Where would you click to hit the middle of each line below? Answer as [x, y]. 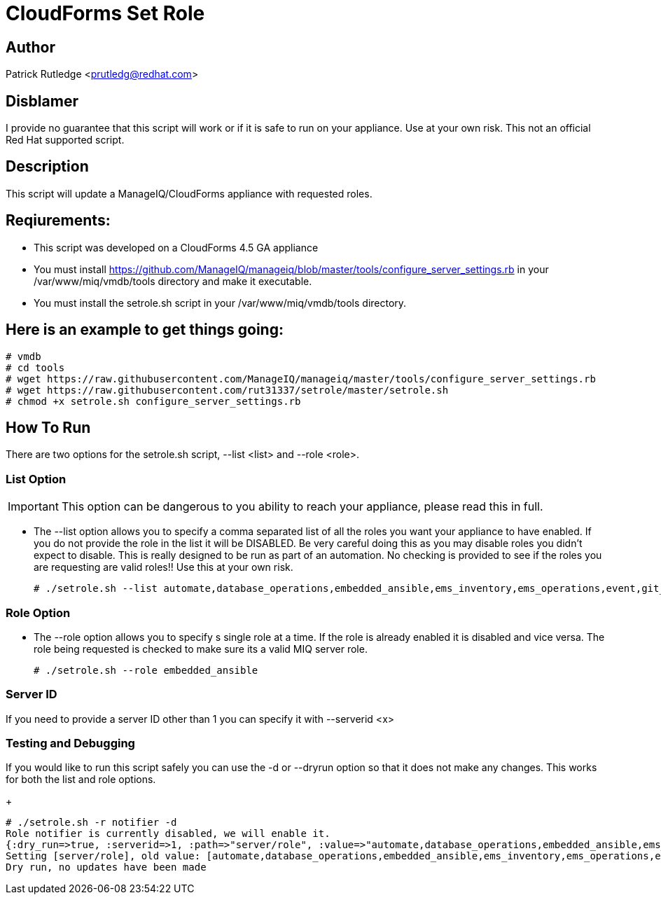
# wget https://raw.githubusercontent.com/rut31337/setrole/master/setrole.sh [227, 390]
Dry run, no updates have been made [106, 867]
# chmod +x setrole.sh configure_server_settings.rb [153, 401]
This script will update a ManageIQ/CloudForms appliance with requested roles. [189, 193]
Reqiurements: [58, 221]
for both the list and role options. [81, 780]
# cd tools [35, 367]
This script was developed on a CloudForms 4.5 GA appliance [176, 247]
